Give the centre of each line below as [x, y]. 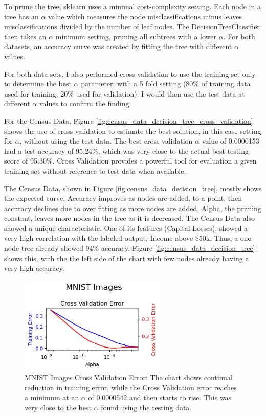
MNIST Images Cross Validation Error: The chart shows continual [129, 377]
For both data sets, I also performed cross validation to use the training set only [130, 73]
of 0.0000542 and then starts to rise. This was [160, 397]
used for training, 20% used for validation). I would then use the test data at [125, 93]
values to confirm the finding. [85, 103]
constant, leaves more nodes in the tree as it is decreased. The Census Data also [130, 218]
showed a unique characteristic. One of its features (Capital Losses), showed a [126, 228]
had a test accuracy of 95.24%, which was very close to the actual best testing [126, 151]
